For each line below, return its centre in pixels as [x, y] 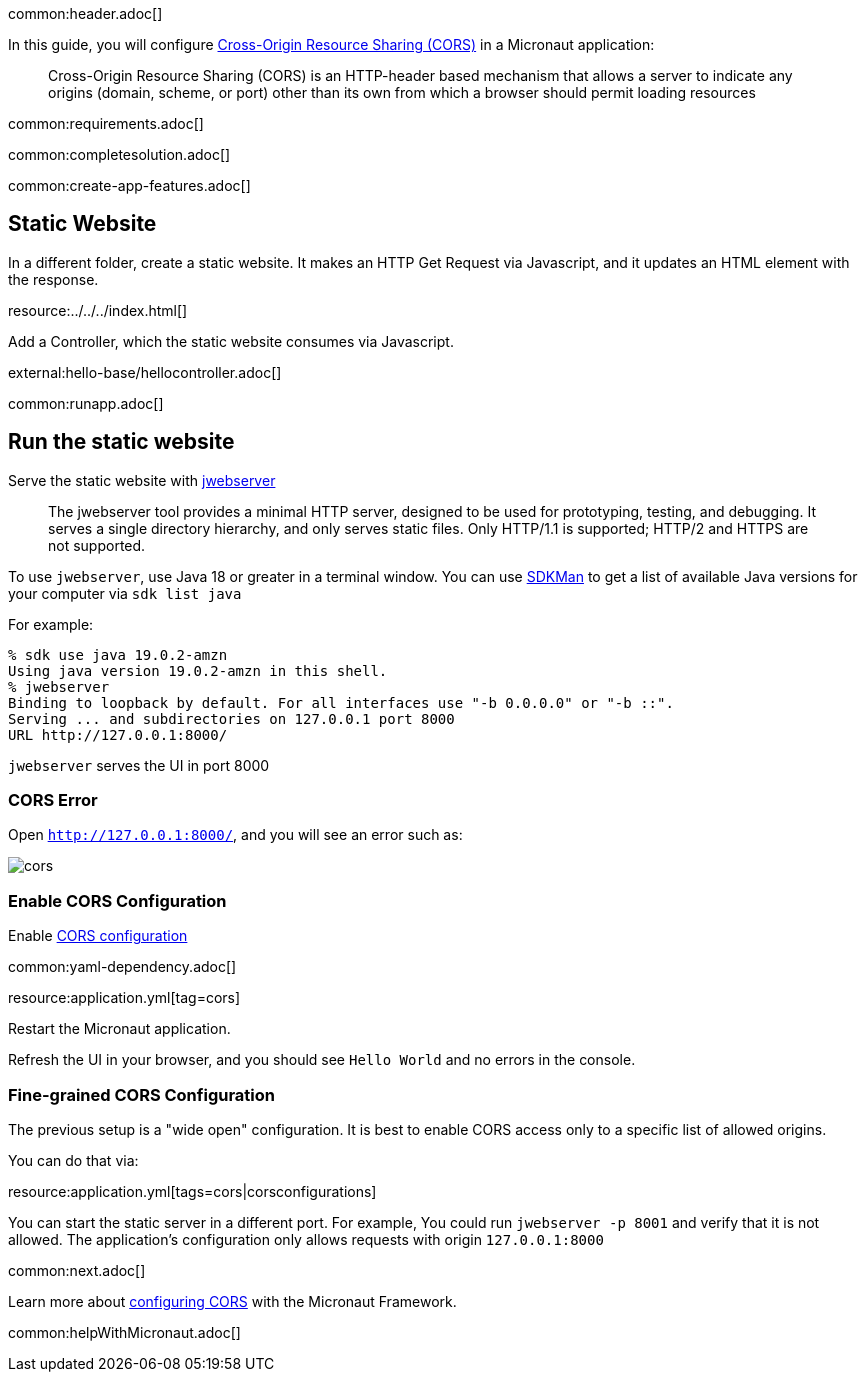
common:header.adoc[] [85, 13]
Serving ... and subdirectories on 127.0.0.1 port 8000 [231, 718]
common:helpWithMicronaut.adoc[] [124, 1332]
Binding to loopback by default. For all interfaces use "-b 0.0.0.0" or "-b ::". [341, 702]
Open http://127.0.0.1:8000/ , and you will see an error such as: [235, 835]
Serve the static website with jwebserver [142, 480]
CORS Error [53, 800]
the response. [53, 279]
